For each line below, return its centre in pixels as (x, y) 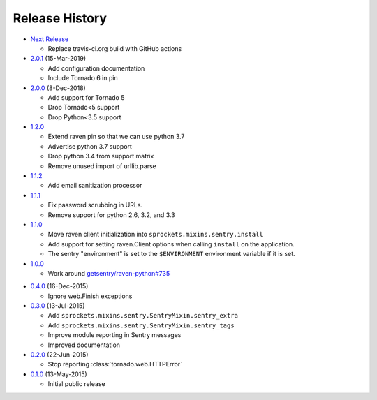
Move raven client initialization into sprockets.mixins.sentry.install (155, 235)
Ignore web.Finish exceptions (90, 296)
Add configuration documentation (96, 68)
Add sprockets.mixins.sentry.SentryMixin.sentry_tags (141, 325)
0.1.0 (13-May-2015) (59, 374)
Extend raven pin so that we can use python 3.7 (116, 137)
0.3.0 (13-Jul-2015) (58, 306)
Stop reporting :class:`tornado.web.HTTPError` (115, 364)
